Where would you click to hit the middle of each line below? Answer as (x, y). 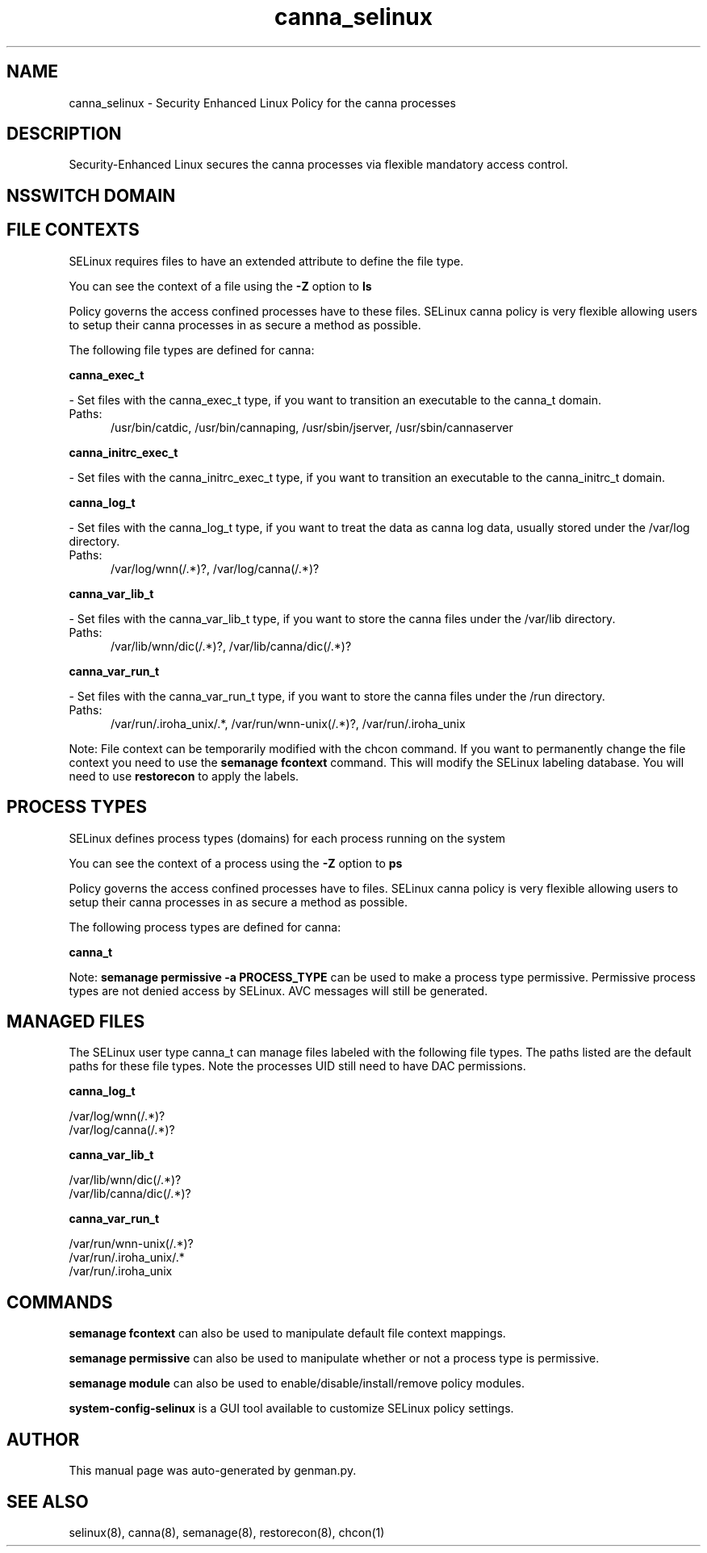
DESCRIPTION (64, 134)
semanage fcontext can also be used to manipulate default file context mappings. (287, 1333)
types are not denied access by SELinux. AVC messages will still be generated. (278, 990)
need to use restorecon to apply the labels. (184, 776)
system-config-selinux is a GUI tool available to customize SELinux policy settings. (291, 1409)
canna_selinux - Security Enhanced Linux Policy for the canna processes (262, 103)
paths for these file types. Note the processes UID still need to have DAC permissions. (297, 1066)
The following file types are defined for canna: (192, 350)
